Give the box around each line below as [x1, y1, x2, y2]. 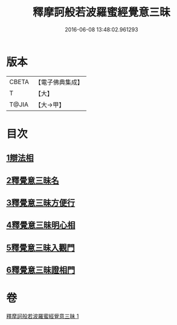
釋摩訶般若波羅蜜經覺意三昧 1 [6, 312, 79, 320]
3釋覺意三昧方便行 [6, 198, 76, 208]
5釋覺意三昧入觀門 [6, 242, 76, 253]
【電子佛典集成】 [34, 78, 83, 86]
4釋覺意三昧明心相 [6, 220, 76, 230]
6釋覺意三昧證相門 [6, 265, 76, 275]
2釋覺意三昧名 [6, 175, 59, 185]
